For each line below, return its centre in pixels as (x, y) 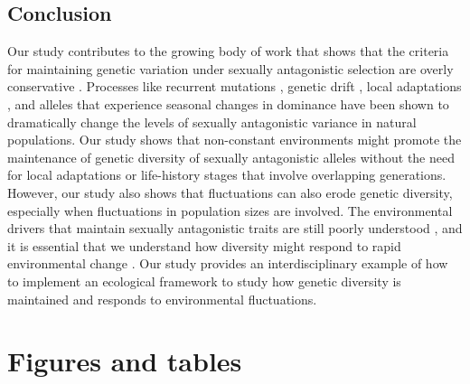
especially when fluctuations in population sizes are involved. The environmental (230, 210)
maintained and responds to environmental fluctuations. (162, 299)
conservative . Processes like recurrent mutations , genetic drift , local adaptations (235, 86)
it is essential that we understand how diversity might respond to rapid (204, 245)
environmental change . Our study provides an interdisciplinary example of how (228, 263)
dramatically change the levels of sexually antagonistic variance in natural (212, 122)
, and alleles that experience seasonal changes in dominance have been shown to (228, 103)
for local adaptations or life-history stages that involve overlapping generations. (227, 175)
